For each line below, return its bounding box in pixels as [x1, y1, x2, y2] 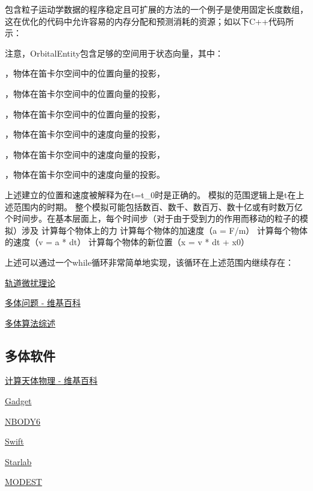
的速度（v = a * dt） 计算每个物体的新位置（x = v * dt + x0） [5, 236, 249, 248]
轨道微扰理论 [5, 276, 55, 289]
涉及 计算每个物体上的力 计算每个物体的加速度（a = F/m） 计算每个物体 [21, 224, 308, 236]
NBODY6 [5, 414, 41, 427]
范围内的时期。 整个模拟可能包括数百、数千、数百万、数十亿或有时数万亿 [13, 200, 303, 213]
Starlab [5, 455, 32, 468]
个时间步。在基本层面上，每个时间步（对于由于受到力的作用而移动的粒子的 [5, 212, 300, 225]
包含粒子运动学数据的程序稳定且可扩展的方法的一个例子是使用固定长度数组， [5, 3, 308, 15]
